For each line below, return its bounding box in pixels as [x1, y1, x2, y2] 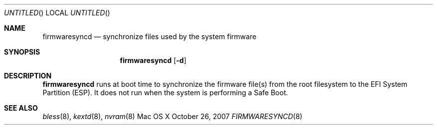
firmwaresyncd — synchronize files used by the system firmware [42, 32, 256, 41]
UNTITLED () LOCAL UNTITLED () [4, 8, 110, 17]
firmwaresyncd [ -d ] [120, 56, 187, 64]
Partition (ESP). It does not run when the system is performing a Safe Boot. [42, 88, 288, 97]
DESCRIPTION [4, 71, 52, 80]
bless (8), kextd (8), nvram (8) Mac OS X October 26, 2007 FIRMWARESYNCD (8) [42, 112, 303, 121]
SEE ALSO [4, 104, 38, 112]
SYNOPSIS [4, 48, 40, 56]
